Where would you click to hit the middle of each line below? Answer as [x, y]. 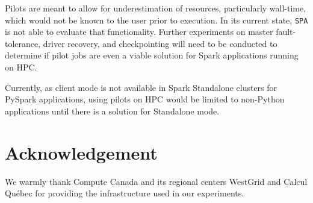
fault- [286, 32]
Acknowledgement [81, 152]
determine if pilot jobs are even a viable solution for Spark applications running [152, 55]
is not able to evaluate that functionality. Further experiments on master [139, 32]
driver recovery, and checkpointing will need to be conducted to [160, 43]
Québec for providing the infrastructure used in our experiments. [125, 193]
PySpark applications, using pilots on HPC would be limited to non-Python [145, 99]
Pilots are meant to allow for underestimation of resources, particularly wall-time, [156, 8]
